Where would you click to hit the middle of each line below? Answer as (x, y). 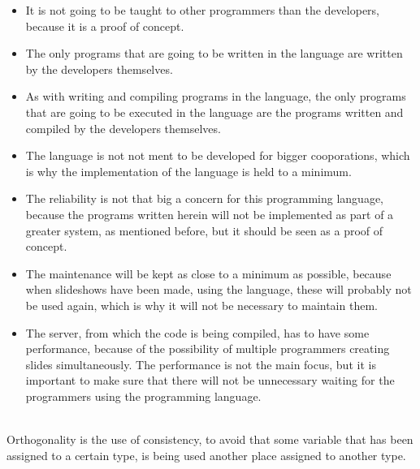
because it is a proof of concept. (105, 26)
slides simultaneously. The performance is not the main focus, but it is (201, 364)
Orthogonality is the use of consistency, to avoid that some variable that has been (210, 439)
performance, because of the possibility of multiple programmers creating (208, 349)
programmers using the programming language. (143, 396)
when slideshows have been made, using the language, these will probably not (219, 289)
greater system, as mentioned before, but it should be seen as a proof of (204, 230)
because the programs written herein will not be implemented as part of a (210, 214)
